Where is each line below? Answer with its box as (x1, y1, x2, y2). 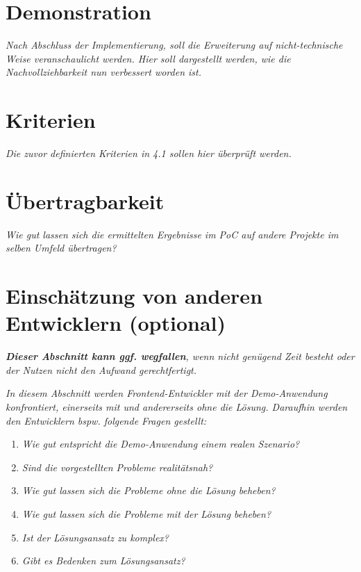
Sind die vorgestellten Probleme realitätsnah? (22, 459, 213, 474)
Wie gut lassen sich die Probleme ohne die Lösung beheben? (22, 483, 276, 498)
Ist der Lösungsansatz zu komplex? (22, 530, 169, 544)
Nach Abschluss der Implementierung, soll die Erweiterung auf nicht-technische (6, 38, 343, 52)
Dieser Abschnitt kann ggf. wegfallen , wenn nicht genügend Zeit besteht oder (6, 349, 355, 363)
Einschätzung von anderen (6, 281, 263, 310)
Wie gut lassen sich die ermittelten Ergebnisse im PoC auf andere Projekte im (6, 227, 339, 241)
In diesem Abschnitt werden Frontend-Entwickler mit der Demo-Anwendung (6, 386, 328, 400)
